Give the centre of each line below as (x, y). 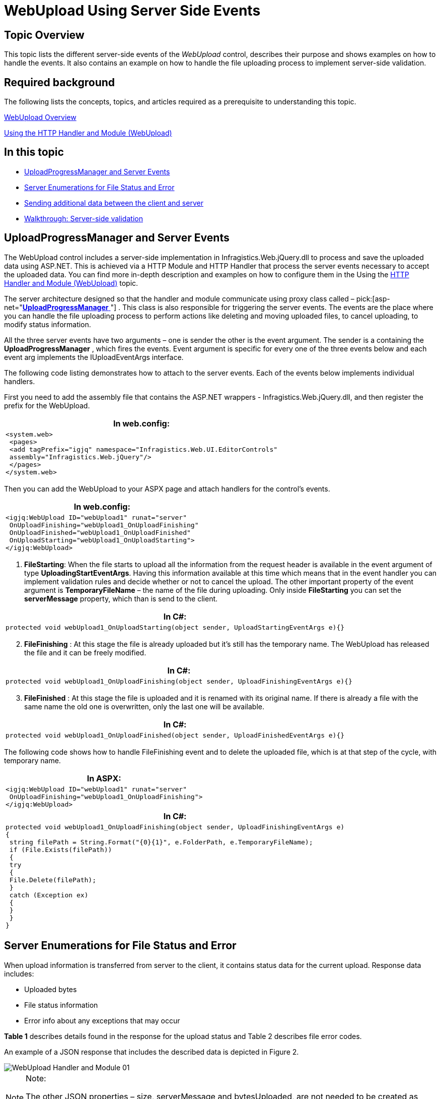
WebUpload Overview (40, 117)
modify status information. (48, 324)
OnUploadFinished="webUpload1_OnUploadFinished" (100, 532)
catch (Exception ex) (49, 895)
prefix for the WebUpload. (47, 405)
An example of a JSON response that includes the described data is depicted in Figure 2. (152, 1052)
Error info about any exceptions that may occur (102, 1020)
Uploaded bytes (51, 989)
